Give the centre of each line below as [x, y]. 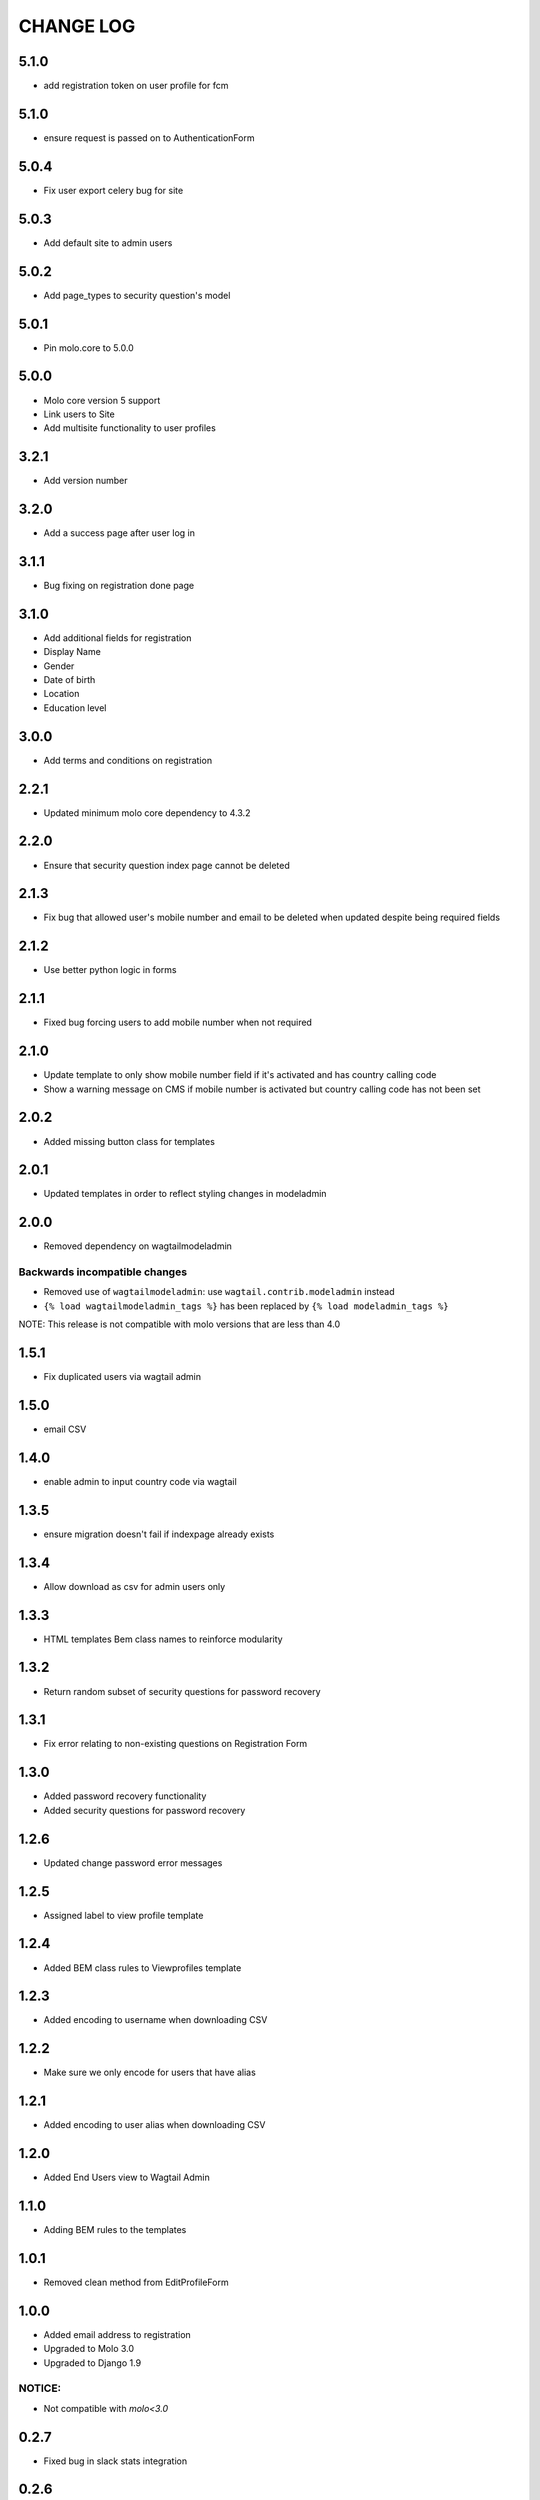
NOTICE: [40, 2388]
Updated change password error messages [133, 1862]
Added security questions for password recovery [144, 1810]
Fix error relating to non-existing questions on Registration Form [175, 1744]
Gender [59, 666]
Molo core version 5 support [102, 400]
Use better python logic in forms [110, 970]
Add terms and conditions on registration [128, 760]
